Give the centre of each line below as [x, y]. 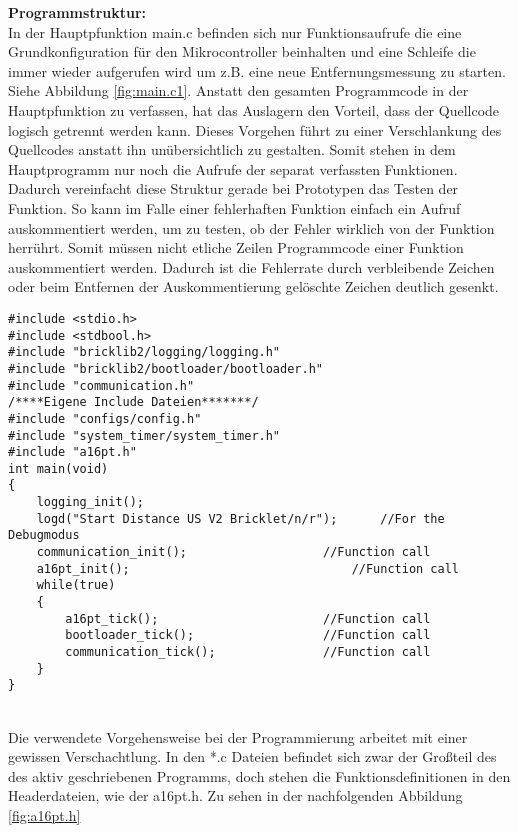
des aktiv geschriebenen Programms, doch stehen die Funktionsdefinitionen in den [259, 775]
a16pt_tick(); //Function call [248, 618]
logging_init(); [90, 502]
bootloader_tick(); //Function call [248, 635]
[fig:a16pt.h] [44, 814]
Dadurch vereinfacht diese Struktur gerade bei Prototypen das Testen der [233, 188]
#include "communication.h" [101, 385]
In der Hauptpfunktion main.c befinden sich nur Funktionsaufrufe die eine [235, 31]
